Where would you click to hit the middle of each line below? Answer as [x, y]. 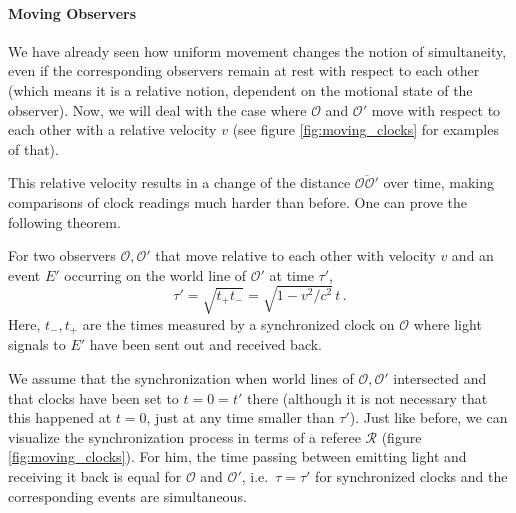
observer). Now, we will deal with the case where [157, 109]
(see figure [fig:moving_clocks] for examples [365, 129]
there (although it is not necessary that [367, 397]
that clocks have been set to [93, 397]
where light [447, 323]
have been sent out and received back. [205, 344]
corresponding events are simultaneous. [127, 495]
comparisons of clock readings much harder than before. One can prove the [237, 201]
